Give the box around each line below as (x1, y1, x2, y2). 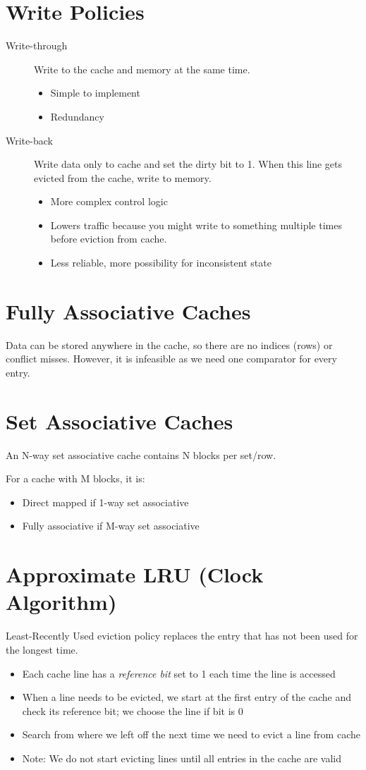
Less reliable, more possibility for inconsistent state (50, 255, 272, 270)
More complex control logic (50, 194, 168, 209)
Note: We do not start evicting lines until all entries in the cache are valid (22, 750, 342, 765)
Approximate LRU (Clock (6, 560, 264, 589)
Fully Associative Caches (6, 296, 251, 325)
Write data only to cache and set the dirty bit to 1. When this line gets (34, 157, 343, 171)
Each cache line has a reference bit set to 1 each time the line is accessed (22, 666, 336, 680)
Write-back (6, 133, 53, 147)
